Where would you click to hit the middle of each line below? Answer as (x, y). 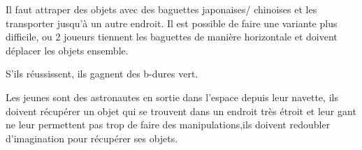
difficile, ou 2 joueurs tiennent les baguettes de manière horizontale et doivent (172, 37)
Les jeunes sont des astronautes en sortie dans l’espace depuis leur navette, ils (172, 97)
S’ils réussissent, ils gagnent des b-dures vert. (102, 74)
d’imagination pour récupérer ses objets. (92, 138)
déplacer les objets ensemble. (67, 50)
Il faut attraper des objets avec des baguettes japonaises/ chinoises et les (161, 9)
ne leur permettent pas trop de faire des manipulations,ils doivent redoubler (168, 125)
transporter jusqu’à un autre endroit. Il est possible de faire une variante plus (172, 23)
